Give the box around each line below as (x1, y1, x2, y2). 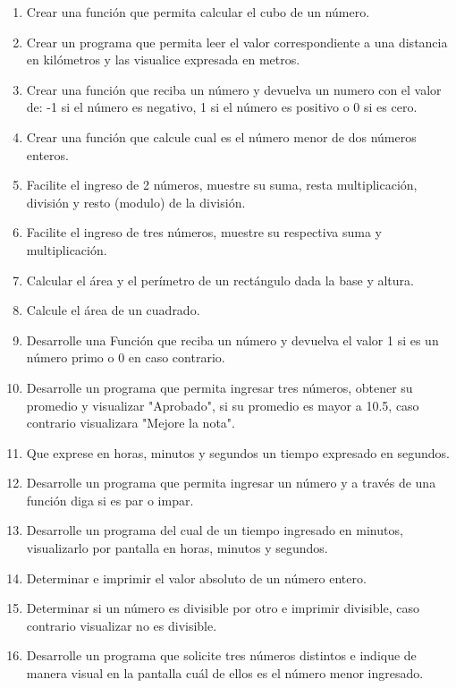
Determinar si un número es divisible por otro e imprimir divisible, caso (26, 599, 419, 617)
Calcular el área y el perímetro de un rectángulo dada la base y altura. (26, 270, 414, 289)
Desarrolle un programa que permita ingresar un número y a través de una (26, 473, 436, 492)
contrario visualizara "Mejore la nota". (26, 413, 235, 432)
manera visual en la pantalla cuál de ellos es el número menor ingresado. (26, 664, 424, 683)
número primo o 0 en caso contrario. (26, 348, 225, 367)
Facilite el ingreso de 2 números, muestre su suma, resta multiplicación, (26, 175, 418, 194)
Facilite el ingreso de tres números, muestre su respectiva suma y (26, 223, 382, 242)
